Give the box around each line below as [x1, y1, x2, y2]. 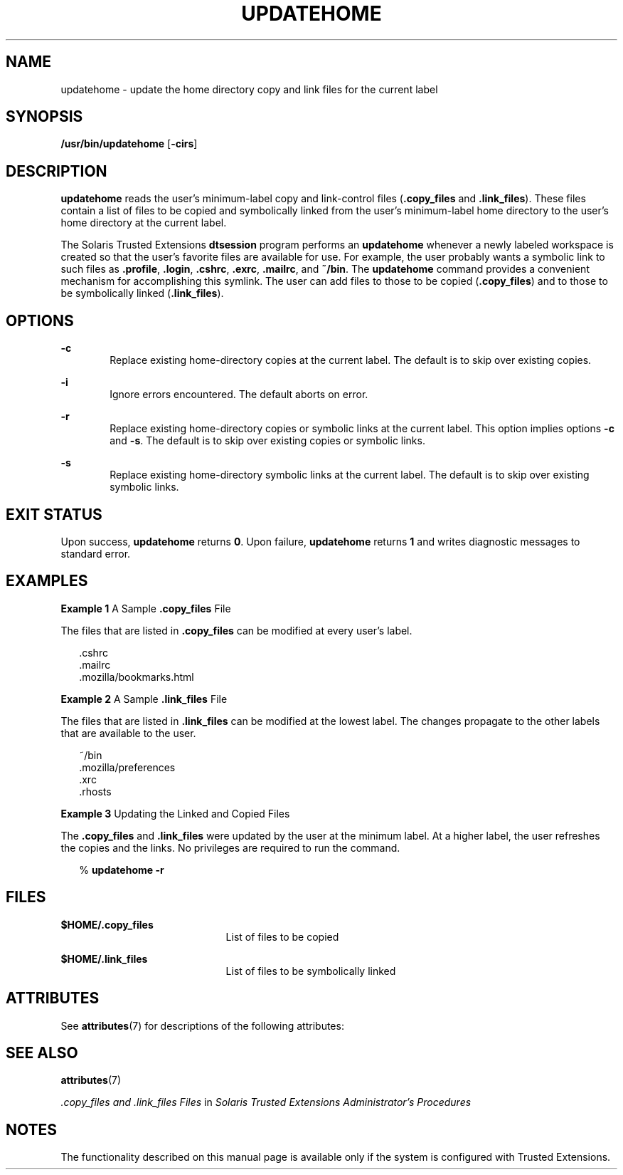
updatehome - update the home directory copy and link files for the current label [60, 83, 438, 95]
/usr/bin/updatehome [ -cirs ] [60, 137, 198, 150]
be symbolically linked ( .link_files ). [60, 287, 224, 300]
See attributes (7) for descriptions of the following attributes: [60, 1019, 344, 1032]
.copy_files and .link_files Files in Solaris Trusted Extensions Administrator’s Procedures [60, 1096, 472, 1109]
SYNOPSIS [6, 108, 83, 126]
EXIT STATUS [6, 505, 102, 523]
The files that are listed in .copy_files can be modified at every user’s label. [60, 624, 412, 637]
